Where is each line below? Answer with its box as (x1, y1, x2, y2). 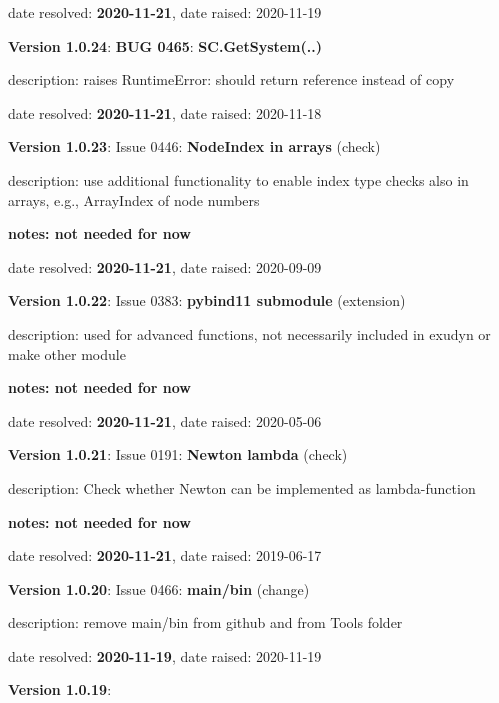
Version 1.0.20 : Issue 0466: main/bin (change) (8, 578, 310, 599)
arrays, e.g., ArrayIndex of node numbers (8, 189, 260, 210)
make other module (8, 343, 126, 364)
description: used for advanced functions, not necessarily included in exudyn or (8, 323, 491, 344)
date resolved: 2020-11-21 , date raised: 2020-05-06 (8, 410, 322, 431)
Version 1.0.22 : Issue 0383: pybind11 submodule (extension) (8, 290, 406, 311)
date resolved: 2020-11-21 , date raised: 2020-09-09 (8, 256, 322, 277)
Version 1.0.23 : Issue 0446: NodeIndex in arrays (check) (8, 136, 381, 157)
